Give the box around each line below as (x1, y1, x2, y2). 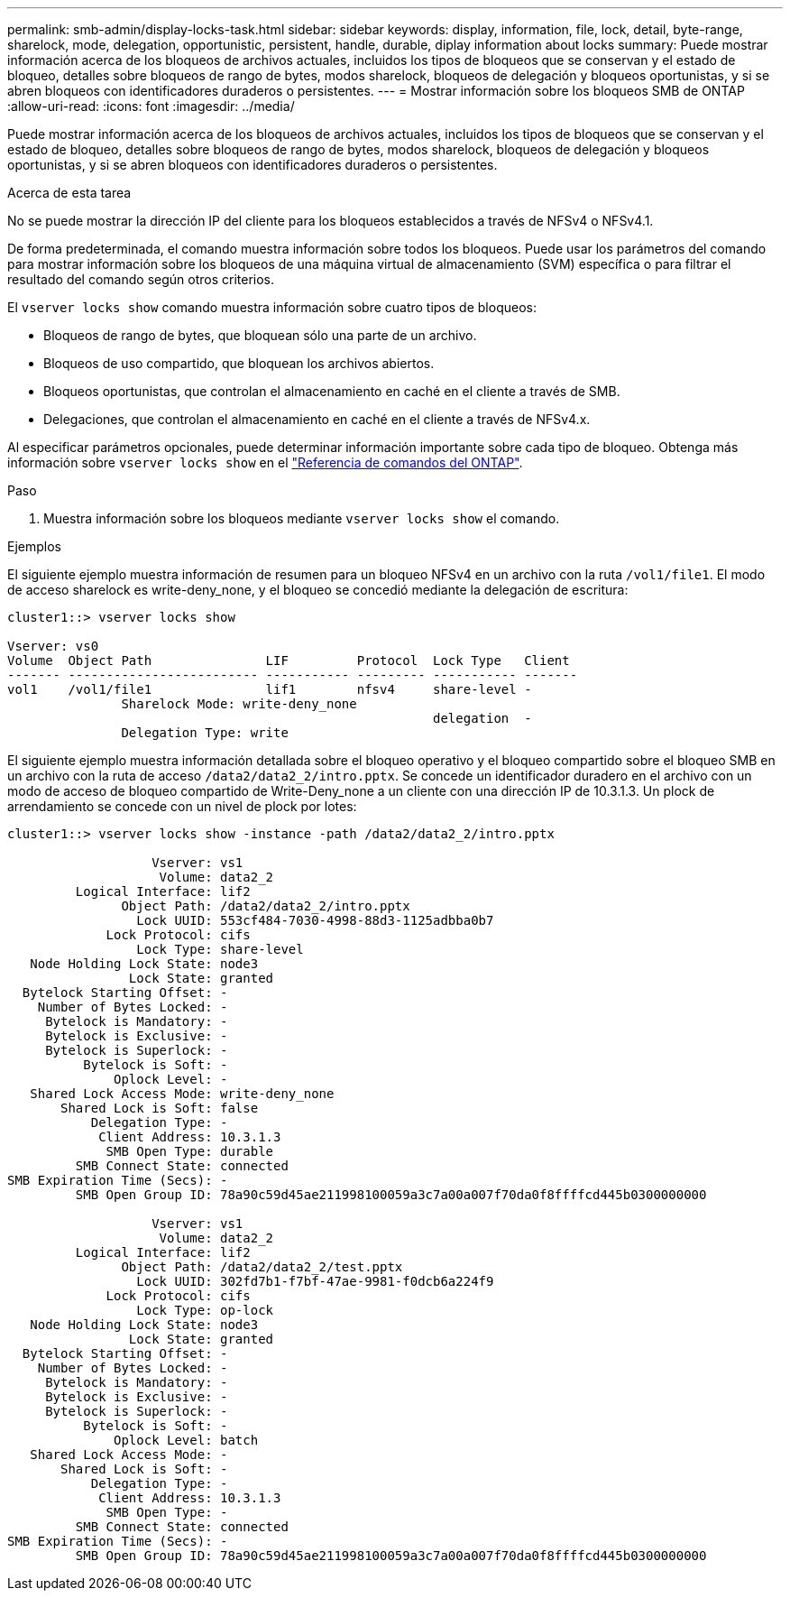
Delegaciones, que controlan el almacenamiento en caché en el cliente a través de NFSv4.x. (43, 411, 591, 427)
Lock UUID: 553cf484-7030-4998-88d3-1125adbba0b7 (136, 913, 494, 928)
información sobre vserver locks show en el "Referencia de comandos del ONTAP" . (7, 455, 523, 470)
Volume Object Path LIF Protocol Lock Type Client (7, 653, 570, 668)
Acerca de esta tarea (7, 185, 132, 200)
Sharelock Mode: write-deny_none (121, 697, 357, 711)
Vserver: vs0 (7, 639, 99, 653)
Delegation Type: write (121, 725, 289, 740)
